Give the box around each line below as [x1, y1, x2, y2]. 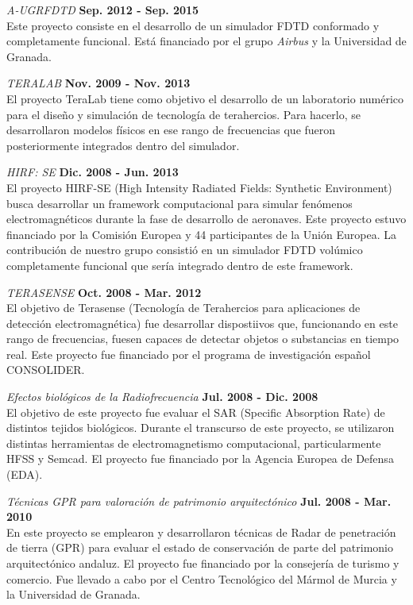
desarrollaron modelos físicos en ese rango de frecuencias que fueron [6, 121, 336, 138]
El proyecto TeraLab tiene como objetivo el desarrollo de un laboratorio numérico [6, 90, 404, 106]
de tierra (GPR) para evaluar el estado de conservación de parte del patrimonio [6, 539, 394, 556]
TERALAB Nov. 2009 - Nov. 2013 [6, 75, 191, 91]
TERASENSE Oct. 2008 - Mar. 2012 [6, 283, 202, 300]
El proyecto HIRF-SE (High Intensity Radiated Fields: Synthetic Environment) [6, 179, 392, 195]
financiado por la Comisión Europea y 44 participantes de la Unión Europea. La [6, 225, 396, 242]
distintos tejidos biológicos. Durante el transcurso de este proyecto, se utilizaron [6, 419, 395, 436]
